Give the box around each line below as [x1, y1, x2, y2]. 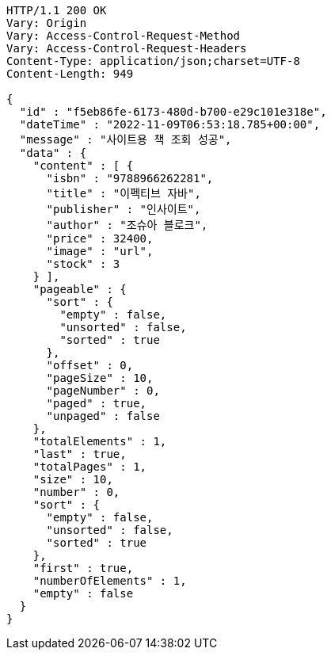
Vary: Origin [6, 17, 87, 29]
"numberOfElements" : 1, [32, 574, 187, 587]
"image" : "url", [46, 245, 154, 257]
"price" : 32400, [46, 232, 154, 245]
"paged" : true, [46, 397, 147, 410]
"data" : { [19, 147, 87, 159]
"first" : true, [32, 562, 134, 574]
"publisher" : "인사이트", [46, 203, 201, 215]
